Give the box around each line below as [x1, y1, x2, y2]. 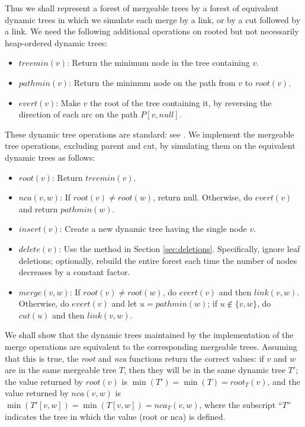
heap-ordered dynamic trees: [5, 36, 108, 49]
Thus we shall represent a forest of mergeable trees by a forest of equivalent [5, 2, 279, 14]
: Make [56, 96, 81, 109]
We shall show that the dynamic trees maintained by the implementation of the [5, 329, 294, 341]
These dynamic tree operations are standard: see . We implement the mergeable [5, 128, 294, 140]
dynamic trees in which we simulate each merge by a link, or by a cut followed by [5, 13, 301, 26]
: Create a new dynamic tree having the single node [59, 222, 247, 235]
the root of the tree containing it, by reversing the [90, 96, 272, 109]
